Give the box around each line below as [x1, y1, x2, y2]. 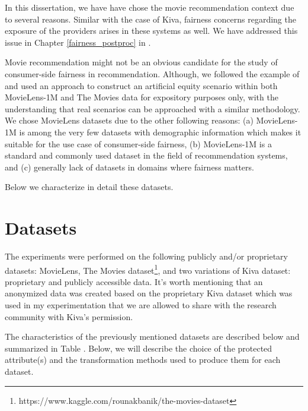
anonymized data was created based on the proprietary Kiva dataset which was [5, 287, 293, 299]
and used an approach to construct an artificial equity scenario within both [5, 79, 278, 91]
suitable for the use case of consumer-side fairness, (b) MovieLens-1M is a [5, 137, 272, 150]
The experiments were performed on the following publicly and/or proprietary [5, 250, 288, 263]
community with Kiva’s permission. [5, 310, 133, 323]
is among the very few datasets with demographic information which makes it [19, 125, 301, 138]
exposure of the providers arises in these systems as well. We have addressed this [5, 24, 298, 37]
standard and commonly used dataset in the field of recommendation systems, [5, 149, 288, 162]
